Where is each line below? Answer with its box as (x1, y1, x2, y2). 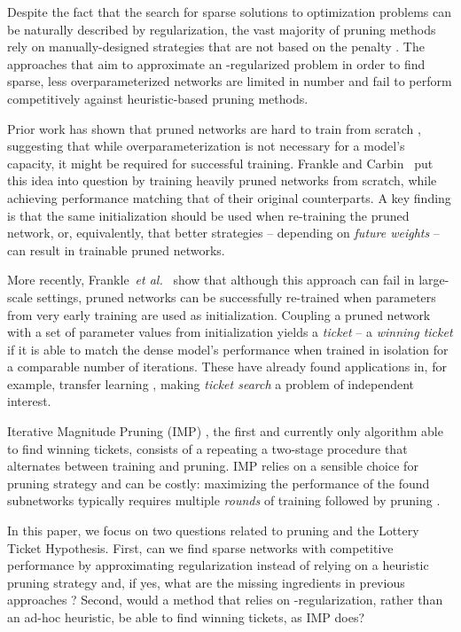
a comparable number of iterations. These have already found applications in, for (7, 357, 447, 376)
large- (418, 270, 449, 289)
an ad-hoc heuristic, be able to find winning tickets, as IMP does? (7, 608, 365, 626)
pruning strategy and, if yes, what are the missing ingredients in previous (7, 573, 405, 591)
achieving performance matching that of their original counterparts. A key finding (7, 188, 451, 207)
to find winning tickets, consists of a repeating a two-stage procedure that (7, 439, 408, 457)
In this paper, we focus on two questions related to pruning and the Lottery (7, 521, 419, 540)
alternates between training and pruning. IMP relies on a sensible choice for (7, 456, 418, 475)
